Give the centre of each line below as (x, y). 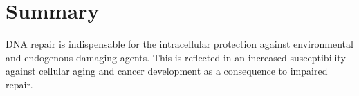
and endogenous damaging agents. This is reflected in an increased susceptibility (176, 57)
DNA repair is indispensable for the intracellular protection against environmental (179, 44)
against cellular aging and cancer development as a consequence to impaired (167, 71)
